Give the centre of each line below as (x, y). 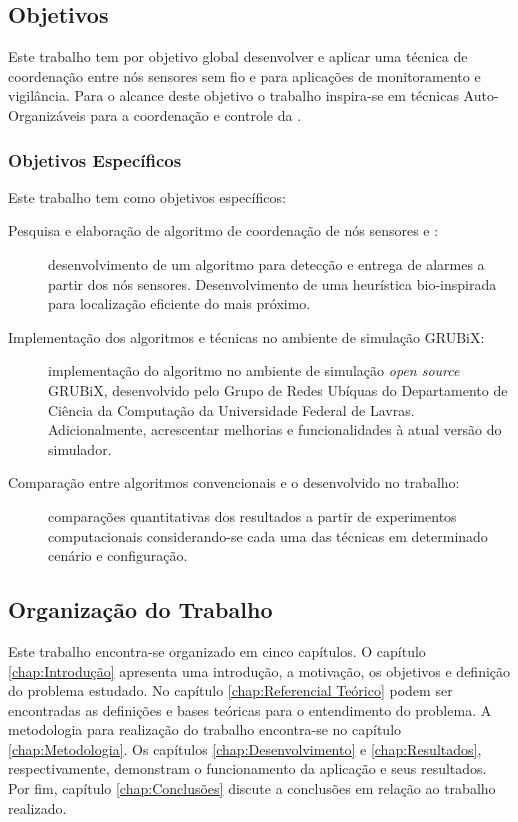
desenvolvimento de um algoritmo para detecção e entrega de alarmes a (266, 263)
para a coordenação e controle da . (196, 114)
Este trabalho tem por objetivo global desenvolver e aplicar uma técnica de (238, 56)
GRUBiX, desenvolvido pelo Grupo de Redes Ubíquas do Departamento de (278, 389)
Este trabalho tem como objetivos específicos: (147, 196)
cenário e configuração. (118, 555)
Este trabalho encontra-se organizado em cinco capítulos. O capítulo (217, 650)
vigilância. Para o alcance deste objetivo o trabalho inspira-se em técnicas (233, 95)
